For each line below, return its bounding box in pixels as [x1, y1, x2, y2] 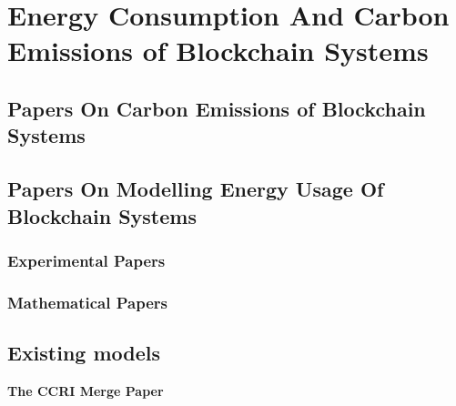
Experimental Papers [7, 249, 166, 271]
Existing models [7, 338, 161, 366]
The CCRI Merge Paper [7, 381, 164, 400]
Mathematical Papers [7, 290, 167, 313]
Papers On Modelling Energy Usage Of [7, 175, 384, 203]
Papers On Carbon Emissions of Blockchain [7, 94, 426, 122]
